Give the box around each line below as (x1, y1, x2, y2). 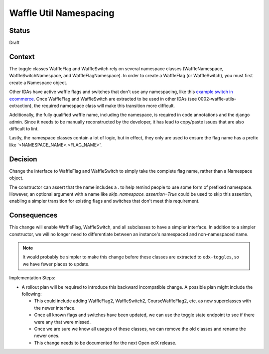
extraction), (9, 103, 33, 109)
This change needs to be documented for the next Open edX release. (34, 340, 177, 346)
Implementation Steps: (9, 275, 56, 281)
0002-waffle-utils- (198, 96, 237, 102)
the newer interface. (34, 305, 76, 311)
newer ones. (34, 333, 60, 339)
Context (9, 52, 35, 61)
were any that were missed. (34, 319, 91, 325)
